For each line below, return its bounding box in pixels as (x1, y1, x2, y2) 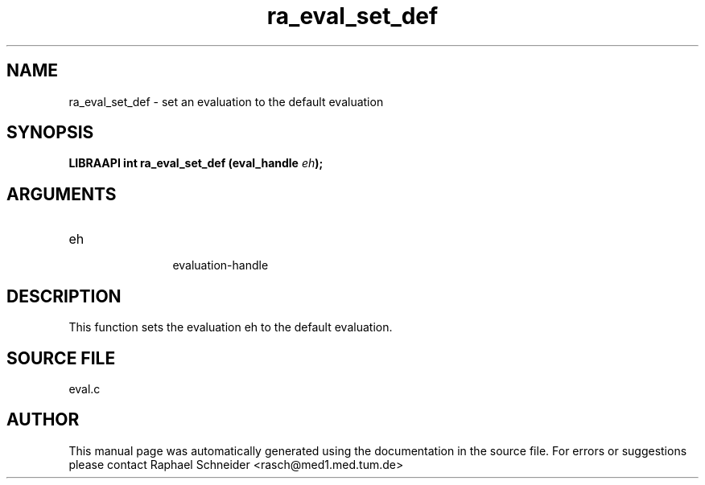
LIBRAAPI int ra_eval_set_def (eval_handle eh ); (68, 156, 324, 171)
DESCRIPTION (6, 286, 122, 306)
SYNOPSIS (6, 122, 94, 143)
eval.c (68, 381, 101, 396)
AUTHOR (6, 409, 80, 430)
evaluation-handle (172, 258, 269, 273)
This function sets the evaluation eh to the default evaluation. (68, 320, 393, 335)
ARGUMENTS (6, 183, 117, 204)
